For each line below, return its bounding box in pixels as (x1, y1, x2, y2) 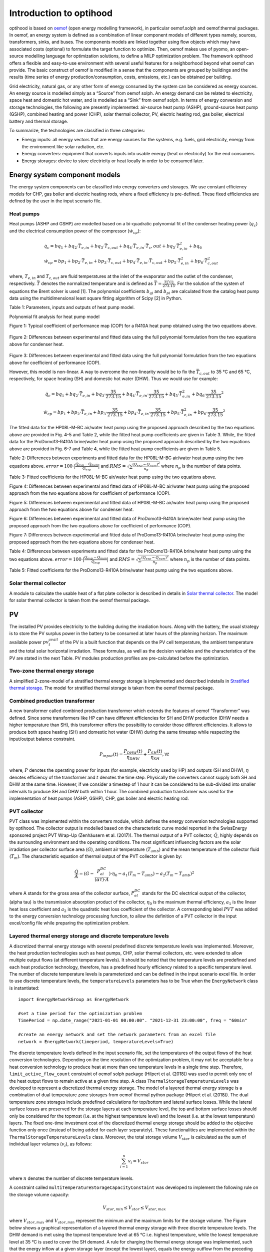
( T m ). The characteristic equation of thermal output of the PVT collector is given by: (9, 853, 182, 860)
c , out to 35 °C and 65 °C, (199, 369, 251, 376)
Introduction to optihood (9, 8, 112, 19)
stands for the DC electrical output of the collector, (141, 890, 247, 896)
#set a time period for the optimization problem (18, 1011, 142, 1017)
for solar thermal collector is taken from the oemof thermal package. (9, 597, 150, 603)
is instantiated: (9, 985, 39, 991)
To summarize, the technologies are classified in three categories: (9, 128, 145, 134)
